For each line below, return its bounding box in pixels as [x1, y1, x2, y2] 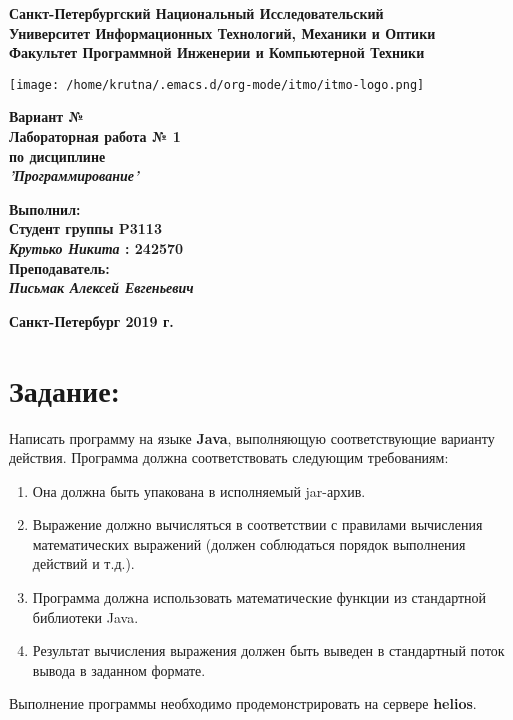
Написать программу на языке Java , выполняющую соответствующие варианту [9, 427, 495, 448]
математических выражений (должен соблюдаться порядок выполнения [32, 533, 466, 554]
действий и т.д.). [32, 553, 135, 574]
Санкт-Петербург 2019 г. [9, 310, 174, 331]
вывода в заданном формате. [32, 659, 206, 680]
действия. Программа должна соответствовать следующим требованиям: [9, 447, 449, 468]
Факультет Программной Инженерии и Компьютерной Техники [9, 42, 425, 63]
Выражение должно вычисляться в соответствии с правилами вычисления [32, 514, 483, 535]
